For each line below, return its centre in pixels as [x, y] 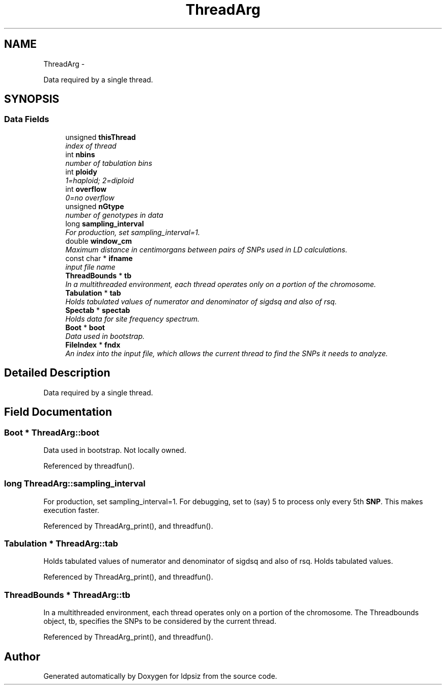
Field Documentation [58, 412]
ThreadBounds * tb [99, 275]
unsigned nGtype [95, 206]
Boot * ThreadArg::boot [52, 432]
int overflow [86, 189]
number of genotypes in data [114, 215]
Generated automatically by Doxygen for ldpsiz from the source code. [160, 676]
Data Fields [27, 119]
